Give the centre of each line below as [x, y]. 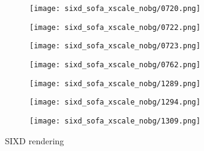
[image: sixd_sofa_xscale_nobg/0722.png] [115, 27]
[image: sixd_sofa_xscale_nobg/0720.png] [115, 9]
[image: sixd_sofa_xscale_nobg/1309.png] [115, 121]
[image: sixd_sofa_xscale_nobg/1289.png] [115, 83]
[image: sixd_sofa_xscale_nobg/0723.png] [115, 46]
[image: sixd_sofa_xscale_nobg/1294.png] [115, 102]
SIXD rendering [35, 140]
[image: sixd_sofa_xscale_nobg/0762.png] [115, 64]
